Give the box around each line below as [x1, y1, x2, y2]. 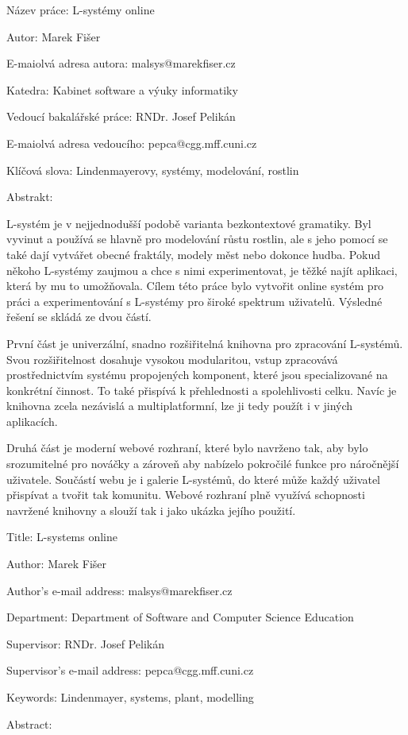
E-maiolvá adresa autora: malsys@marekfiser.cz [6, 55, 236, 72]
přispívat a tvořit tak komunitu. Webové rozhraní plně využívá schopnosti [6, 486, 365, 503]
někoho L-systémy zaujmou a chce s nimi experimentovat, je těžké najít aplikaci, [6, 261, 398, 278]
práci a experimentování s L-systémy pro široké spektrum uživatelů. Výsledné [6, 292, 383, 309]
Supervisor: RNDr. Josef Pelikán [6, 635, 165, 652]
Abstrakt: [6, 188, 53, 205]
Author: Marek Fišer [6, 555, 107, 572]
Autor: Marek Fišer [6, 28, 101, 44]
